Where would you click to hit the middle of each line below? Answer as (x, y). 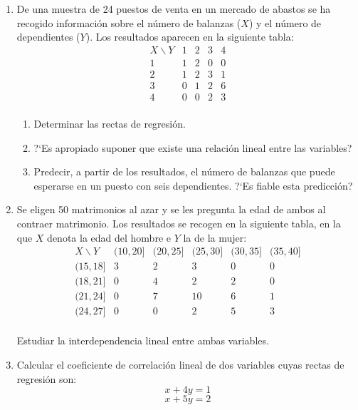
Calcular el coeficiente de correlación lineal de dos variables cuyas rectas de (180, 364)
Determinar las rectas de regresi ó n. (110, 123)
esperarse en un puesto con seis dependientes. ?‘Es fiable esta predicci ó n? (193, 185)
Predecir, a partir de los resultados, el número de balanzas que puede (184, 171)
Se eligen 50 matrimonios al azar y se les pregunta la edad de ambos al (171, 209)
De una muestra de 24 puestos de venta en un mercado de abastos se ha (174, 9)
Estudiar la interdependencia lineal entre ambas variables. (143, 340)
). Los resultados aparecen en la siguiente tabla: (190, 37)
